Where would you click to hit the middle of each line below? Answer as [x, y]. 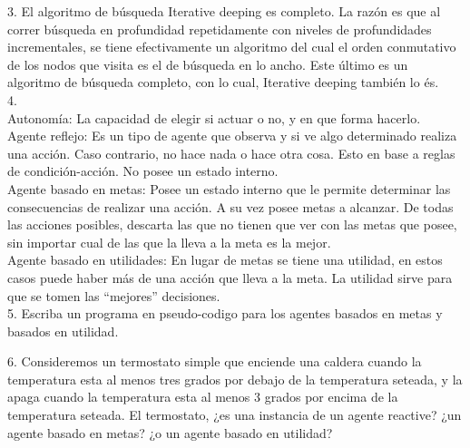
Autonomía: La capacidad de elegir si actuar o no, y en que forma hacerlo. [214, 117]
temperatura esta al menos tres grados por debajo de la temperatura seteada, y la [235, 379]
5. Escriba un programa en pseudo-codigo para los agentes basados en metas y [225, 313]
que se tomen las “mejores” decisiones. [114, 295]
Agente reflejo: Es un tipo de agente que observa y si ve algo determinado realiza [232, 136]
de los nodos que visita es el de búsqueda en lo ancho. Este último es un [208, 64]
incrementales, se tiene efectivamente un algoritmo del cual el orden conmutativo [232, 47]
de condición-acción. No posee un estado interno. [143, 171]
